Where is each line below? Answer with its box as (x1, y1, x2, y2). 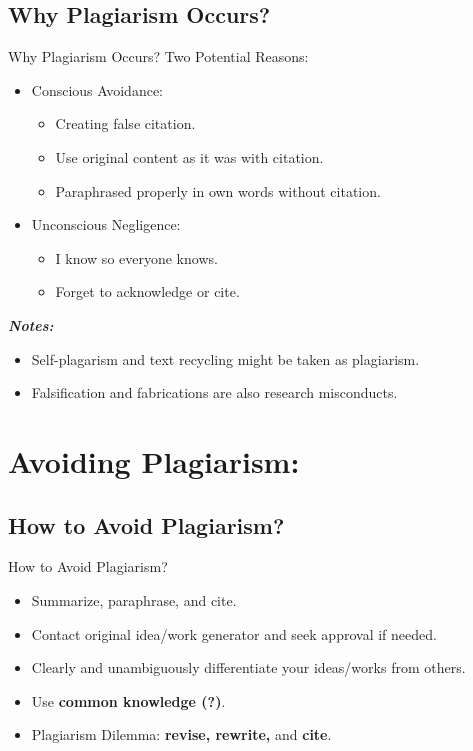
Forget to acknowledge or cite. (55, 281, 240, 302)
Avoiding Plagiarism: (8, 440, 300, 481)
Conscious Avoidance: (31, 79, 164, 100)
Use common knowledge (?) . (31, 690, 226, 711)
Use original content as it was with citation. (55, 146, 324, 167)
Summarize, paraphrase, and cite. (31, 589, 237, 610)
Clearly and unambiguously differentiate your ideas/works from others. (31, 657, 466, 678)
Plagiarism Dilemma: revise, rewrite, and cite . (31, 724, 332, 745)
